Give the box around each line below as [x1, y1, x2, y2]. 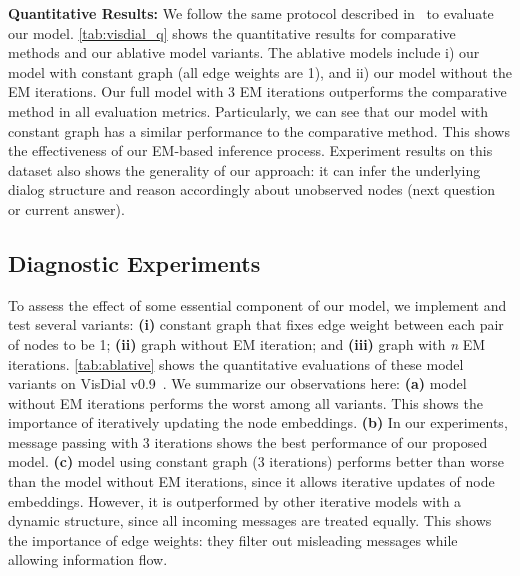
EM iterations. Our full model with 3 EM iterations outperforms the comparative [8, 81, 507, 102]
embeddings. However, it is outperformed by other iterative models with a [8, 490, 462, 511]
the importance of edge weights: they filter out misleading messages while [8, 529, 458, 550]
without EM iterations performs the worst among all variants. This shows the [8, 392, 483, 413]
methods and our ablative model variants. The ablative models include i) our [8, 42, 480, 63]
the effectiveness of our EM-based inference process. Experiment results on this [8, 140, 493, 161]
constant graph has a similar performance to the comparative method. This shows [8, 120, 510, 141]
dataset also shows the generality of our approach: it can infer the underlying [8, 159, 481, 180]
